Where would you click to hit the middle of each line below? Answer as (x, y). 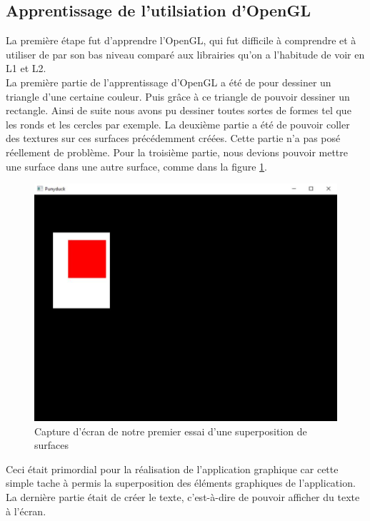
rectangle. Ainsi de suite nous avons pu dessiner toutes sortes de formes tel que (179, 110)
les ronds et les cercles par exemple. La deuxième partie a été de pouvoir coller (178, 124)
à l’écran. (26, 511)
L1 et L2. (26, 68)
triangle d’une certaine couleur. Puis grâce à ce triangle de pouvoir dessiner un (178, 96)
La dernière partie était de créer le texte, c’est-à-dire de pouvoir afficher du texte (183, 496)
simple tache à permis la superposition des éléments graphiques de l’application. (181, 483)
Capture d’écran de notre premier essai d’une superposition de (171, 431)
